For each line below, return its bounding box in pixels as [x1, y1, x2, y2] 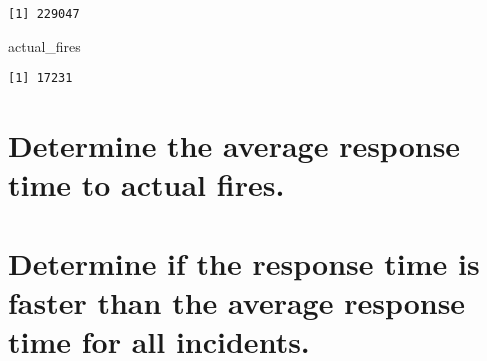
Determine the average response [8, 125, 461, 166]
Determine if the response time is [8, 242, 480, 283]
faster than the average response [8, 281, 466, 322]
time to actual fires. [8, 164, 285, 205]
